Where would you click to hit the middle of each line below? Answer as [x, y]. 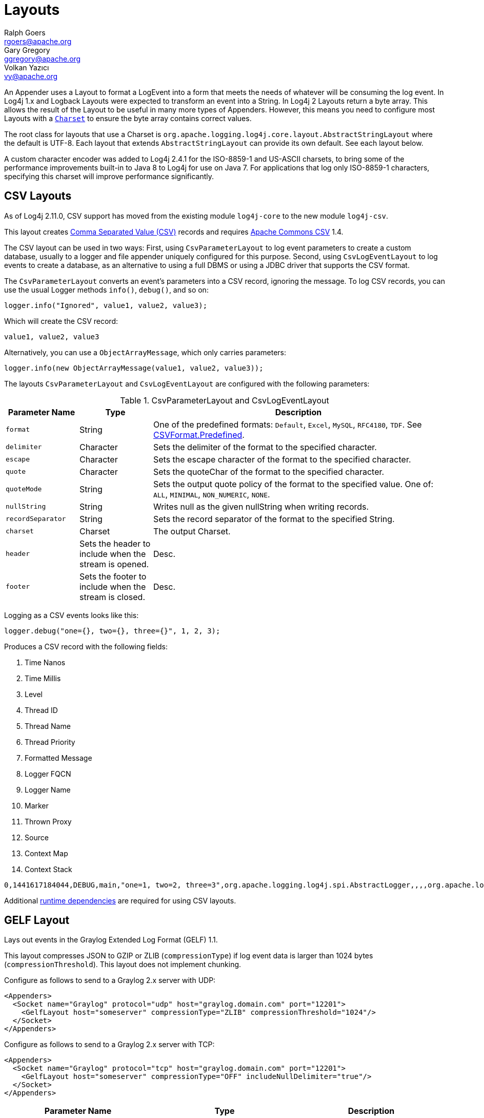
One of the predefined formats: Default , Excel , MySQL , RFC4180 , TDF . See [287, 424]
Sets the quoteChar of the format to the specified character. [269, 471]
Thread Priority [50, 742]
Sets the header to [115, 543]
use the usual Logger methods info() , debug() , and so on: [106, 290]
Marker [37, 805]
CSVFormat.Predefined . [199, 435]
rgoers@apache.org [38, 41]
